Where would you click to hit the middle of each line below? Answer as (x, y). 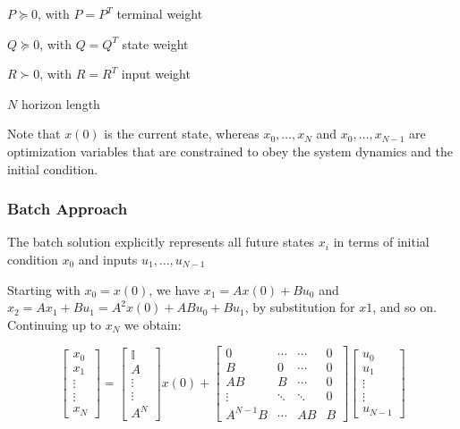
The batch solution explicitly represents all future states (161, 242)
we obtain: (153, 324)
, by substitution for (300, 307)
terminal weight (160, 13)
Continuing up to (55, 324)
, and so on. (405, 307)
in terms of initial (381, 242)
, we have (175, 289)
